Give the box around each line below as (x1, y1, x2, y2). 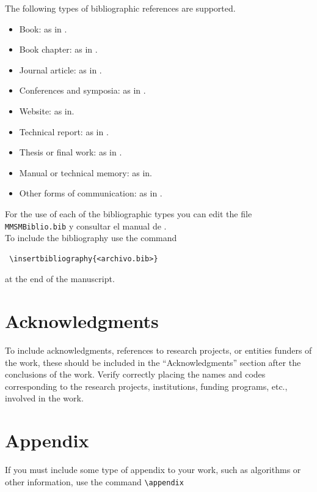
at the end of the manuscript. (5, 272, 115, 285)
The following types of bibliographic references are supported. (5, 2, 236, 14)
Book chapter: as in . (19, 43, 98, 56)
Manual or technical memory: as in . (19, 166, 152, 179)
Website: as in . (19, 104, 75, 117)
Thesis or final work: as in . (19, 146, 122, 158)
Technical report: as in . (19, 125, 109, 138)
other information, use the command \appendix (5, 475, 184, 488)
